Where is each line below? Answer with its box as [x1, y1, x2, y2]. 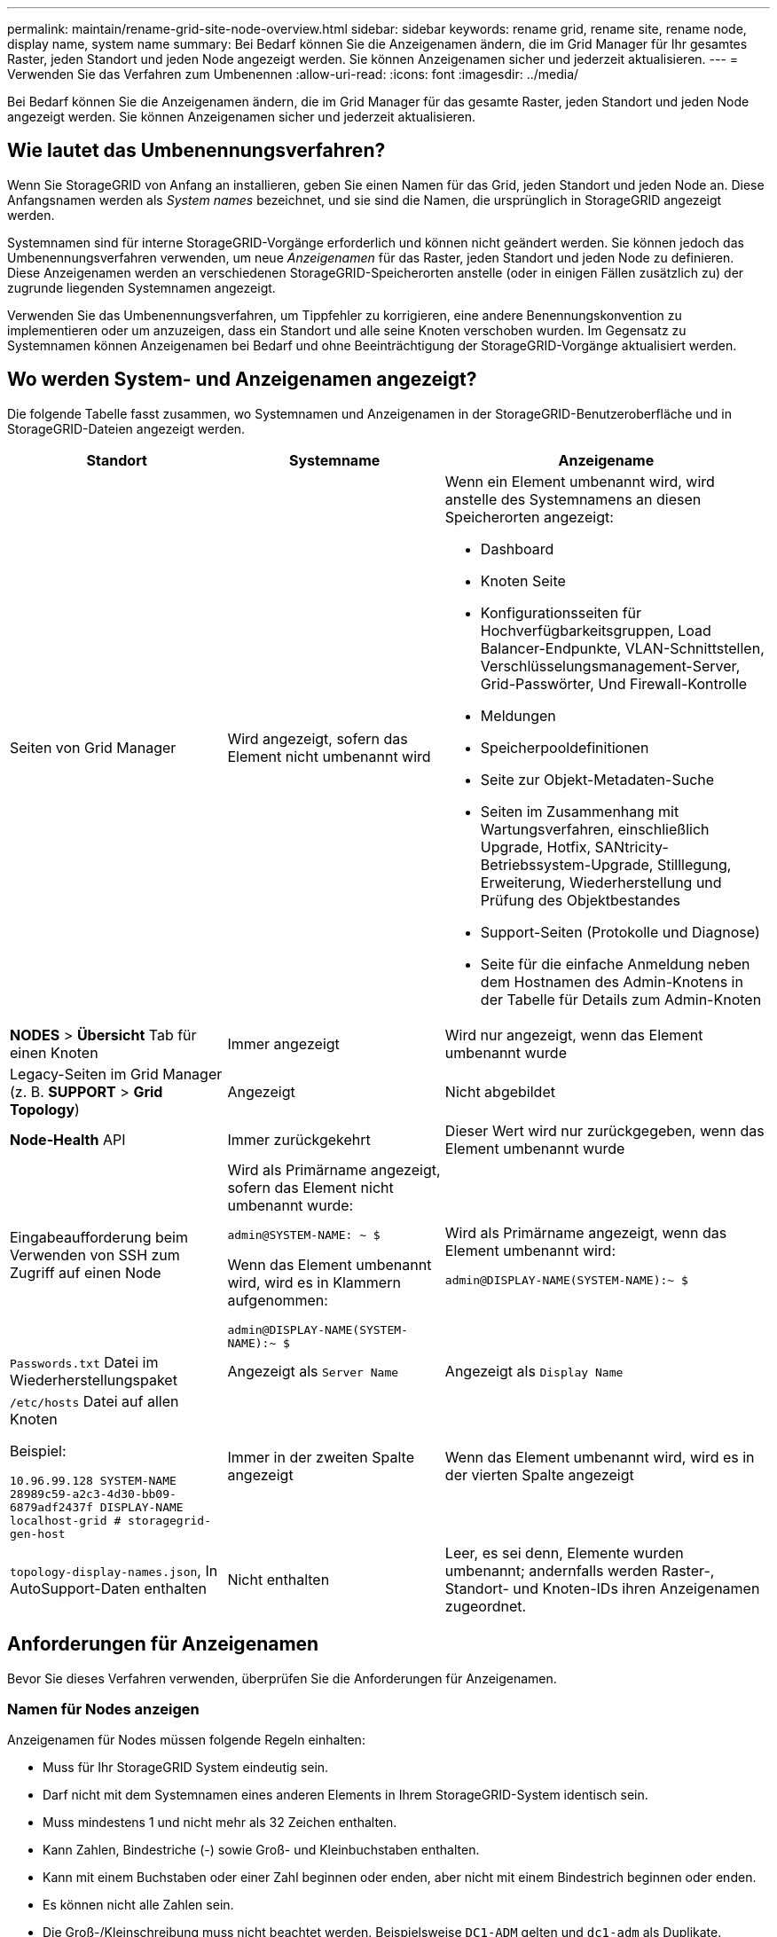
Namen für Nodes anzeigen [7, 1699, 200, 1718]
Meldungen [480, 706, 556, 725]
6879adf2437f [10, 1500, 93, 1514]
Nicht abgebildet [444, 1082, 555, 1101]
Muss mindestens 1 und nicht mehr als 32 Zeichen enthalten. [43, 1815, 397, 1831]
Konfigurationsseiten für [480, 603, 642, 622]
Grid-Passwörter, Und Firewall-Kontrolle [480, 674, 748, 693]
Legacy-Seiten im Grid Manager [10, 1064, 223, 1083]
